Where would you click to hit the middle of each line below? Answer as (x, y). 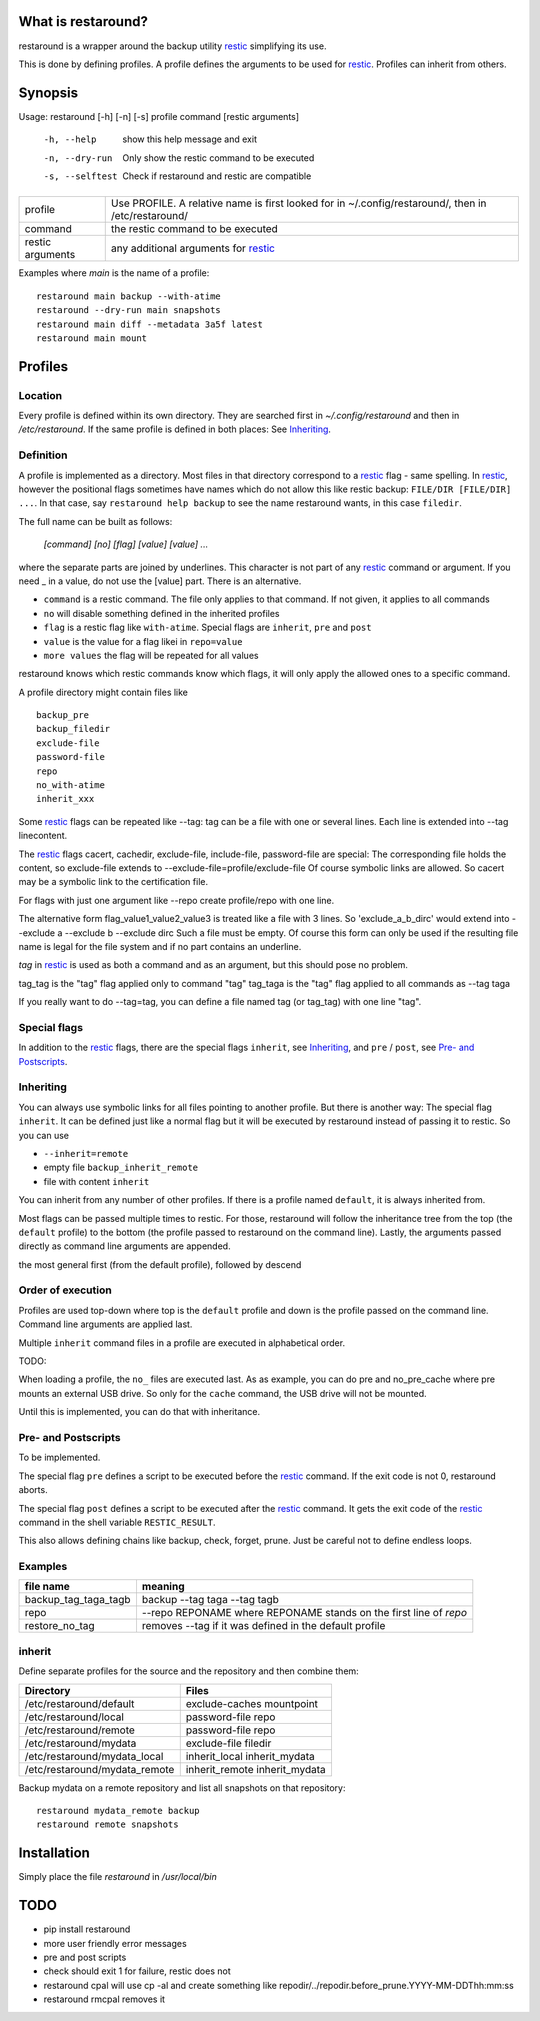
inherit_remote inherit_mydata (256, 1769)
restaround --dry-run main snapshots (129, 310)
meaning (163, 1587)
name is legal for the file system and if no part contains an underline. (160, 946)
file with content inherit (96, 1181)
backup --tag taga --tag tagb (210, 1600)
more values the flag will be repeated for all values (151, 655)
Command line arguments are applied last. (105, 1324)
